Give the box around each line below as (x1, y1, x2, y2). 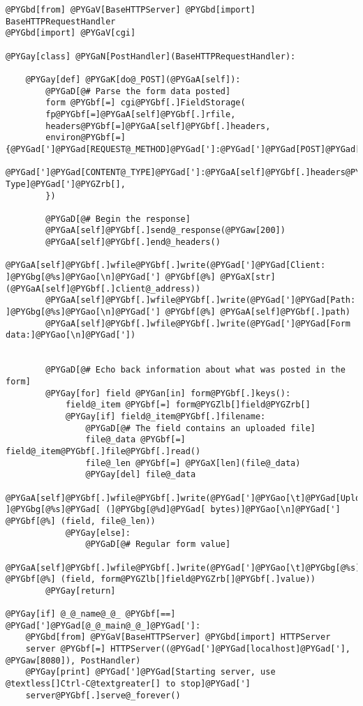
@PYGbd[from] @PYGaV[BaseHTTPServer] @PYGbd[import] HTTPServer (25, 632, 331, 643)
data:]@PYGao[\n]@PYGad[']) (6, 330, 136, 340)
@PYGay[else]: (65, 527, 131, 538)
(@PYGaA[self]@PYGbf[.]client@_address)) (6, 283, 201, 294)
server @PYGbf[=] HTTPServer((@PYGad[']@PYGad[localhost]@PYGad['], (25, 644, 350, 654)
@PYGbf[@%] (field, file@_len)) (6, 516, 156, 526)
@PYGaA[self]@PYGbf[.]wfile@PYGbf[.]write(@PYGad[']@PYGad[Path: (45, 295, 356, 306)
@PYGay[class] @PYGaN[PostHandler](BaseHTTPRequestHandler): (6, 51, 296, 61)
